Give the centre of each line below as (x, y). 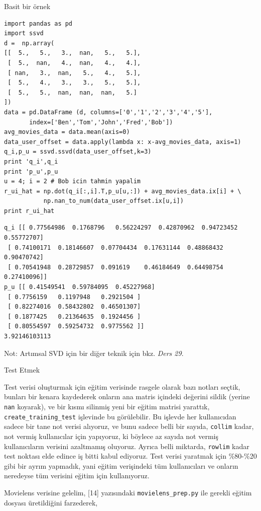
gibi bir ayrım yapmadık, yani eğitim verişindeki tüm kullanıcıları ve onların (121, 465)
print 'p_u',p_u (31, 171)
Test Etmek (22, 370)
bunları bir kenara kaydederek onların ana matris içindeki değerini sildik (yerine (127, 396)
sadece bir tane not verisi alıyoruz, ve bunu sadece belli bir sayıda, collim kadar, (129, 426)
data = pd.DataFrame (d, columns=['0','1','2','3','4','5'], (108, 112)
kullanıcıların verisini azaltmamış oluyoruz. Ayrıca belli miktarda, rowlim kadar (127, 446)
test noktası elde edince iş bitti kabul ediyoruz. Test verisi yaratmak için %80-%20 (130, 456)
